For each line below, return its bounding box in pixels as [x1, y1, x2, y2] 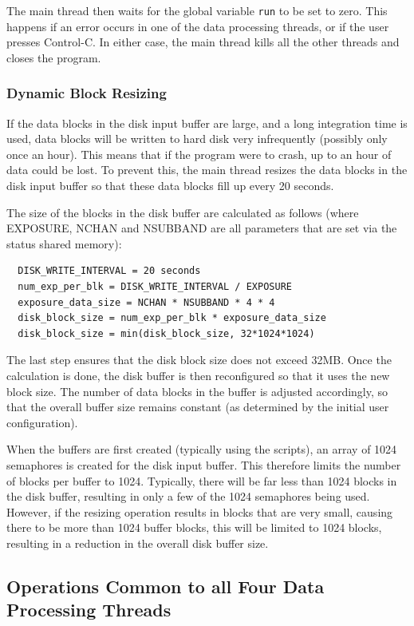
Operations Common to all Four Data [6, 573, 325, 598]
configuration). [6, 414, 78, 430]
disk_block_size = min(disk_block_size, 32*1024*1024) [18, 327, 315, 339]
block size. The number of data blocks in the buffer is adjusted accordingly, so [6, 382, 388, 399]
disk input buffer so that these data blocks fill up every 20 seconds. [6, 177, 334, 194]
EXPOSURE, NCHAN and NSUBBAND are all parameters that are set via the [6, 220, 397, 236]
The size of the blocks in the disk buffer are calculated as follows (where [6, 204, 359, 220]
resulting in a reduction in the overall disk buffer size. [6, 534, 269, 551]
